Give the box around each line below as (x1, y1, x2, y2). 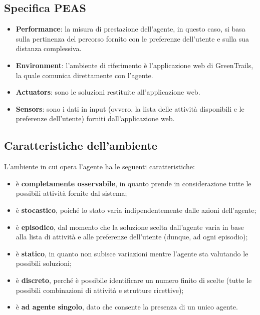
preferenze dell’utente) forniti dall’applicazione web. (16, 113, 175, 124)
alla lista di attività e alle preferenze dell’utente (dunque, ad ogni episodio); (16, 231, 248, 242)
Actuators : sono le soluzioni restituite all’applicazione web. (16, 87, 200, 97)
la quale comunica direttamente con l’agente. (16, 70, 153, 80)
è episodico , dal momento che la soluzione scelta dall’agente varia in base (16, 221, 244, 232)
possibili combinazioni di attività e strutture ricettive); (16, 284, 184, 295)
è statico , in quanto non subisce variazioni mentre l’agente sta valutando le (16, 248, 248, 258)
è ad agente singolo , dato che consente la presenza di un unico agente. (16, 301, 238, 312)
